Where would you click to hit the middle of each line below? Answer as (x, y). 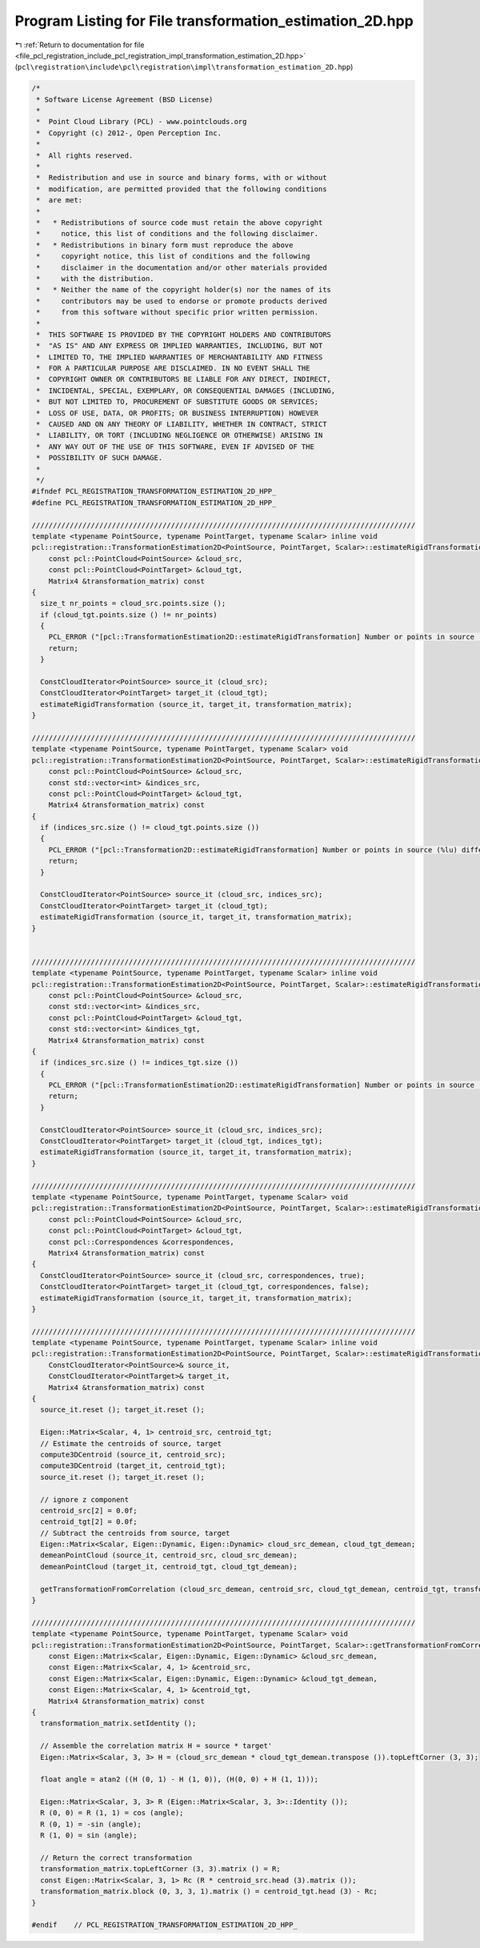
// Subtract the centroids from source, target (135, 1533)
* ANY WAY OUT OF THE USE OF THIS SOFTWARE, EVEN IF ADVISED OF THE (176, 447)
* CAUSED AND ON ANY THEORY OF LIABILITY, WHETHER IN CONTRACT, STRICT (182, 425)
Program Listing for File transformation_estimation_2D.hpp (214, 21)
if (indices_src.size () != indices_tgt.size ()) (140, 1063)
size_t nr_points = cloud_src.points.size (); (133, 603)
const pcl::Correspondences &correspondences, (142, 1242)
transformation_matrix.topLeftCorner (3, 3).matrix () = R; (160, 1869)
